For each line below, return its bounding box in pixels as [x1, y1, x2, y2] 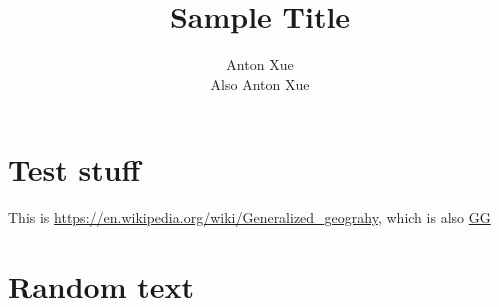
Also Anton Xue [210, 73, 310, 94]
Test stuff [8, 149, 141, 190]
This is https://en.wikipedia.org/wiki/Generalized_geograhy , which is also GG [8, 207, 491, 228]
